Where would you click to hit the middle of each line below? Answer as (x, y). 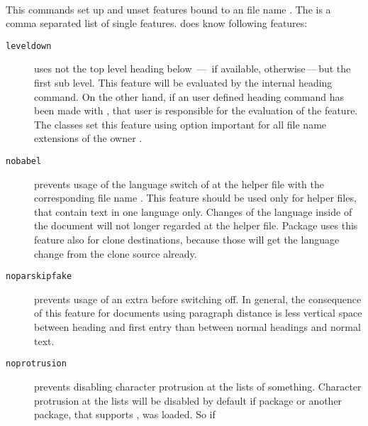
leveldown (29, 46)
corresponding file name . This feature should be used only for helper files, (195, 198)
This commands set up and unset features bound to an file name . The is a (168, 9)
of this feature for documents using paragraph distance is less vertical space (198, 313)
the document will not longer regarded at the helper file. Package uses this (196, 225)
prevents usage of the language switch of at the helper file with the (179, 184)
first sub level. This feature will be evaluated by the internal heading (183, 83)
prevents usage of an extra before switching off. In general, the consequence (198, 299)
